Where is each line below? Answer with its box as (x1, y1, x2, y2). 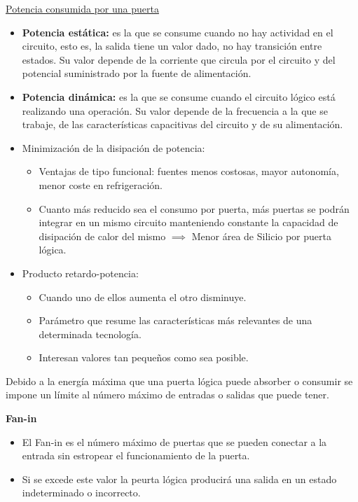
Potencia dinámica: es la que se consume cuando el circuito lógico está (22, 89, 336, 104)
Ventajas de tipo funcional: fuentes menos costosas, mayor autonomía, (39, 164, 339, 179)
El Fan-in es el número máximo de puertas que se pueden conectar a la (22, 434, 327, 449)
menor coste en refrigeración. (39, 177, 163, 192)
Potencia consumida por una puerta (6, 1, 159, 15)
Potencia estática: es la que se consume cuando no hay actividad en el (22, 25, 333, 39)
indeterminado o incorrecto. (22, 485, 141, 500)
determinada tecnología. (39, 326, 142, 341)
